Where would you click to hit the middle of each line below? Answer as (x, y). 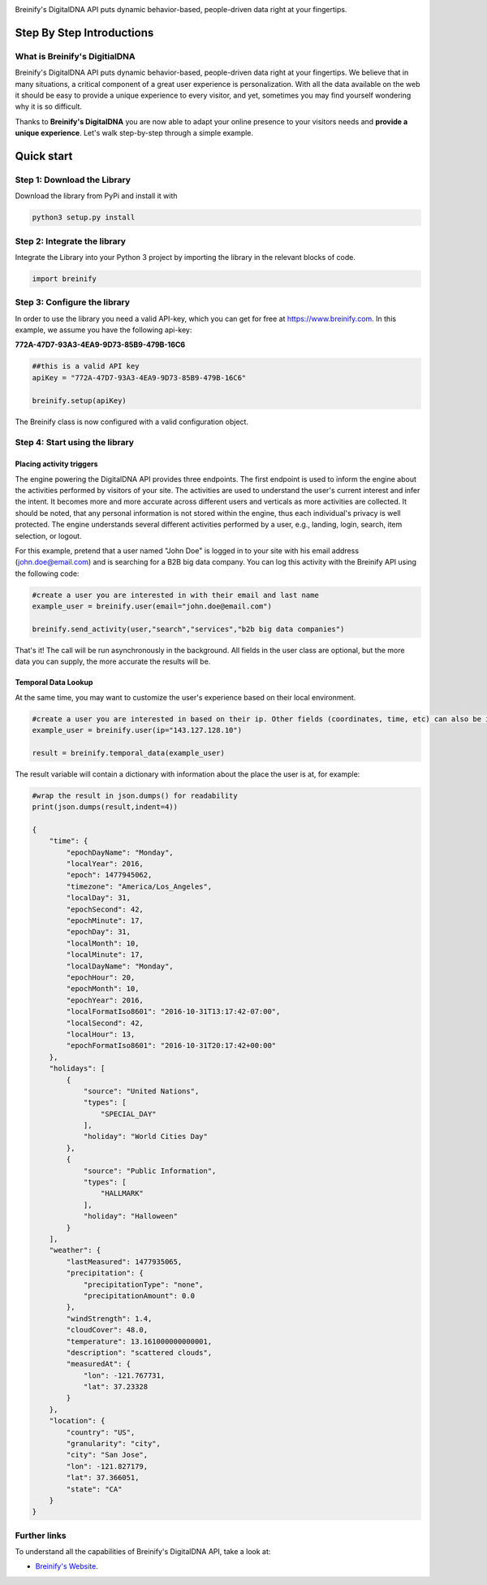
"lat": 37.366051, (103, 1478)
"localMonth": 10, (103, 943)
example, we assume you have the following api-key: (103, 330)
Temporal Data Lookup (54, 682)
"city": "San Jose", (107, 1455)
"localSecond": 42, (105, 1023)
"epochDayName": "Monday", (120, 852)
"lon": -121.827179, (107, 1466)
